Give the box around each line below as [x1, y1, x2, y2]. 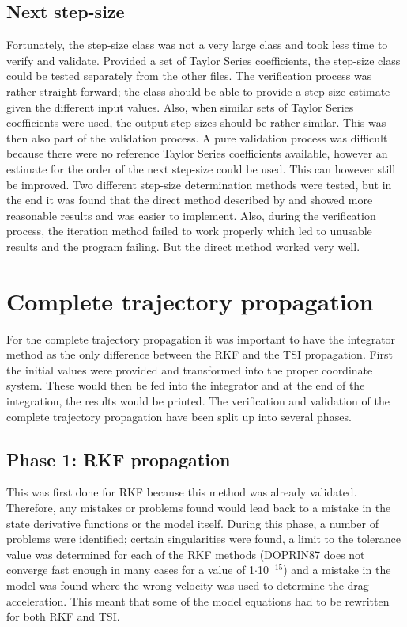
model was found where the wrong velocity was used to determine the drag [6, 576, 369, 593]
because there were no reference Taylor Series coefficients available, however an [6, 145, 388, 161]
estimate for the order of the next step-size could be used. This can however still [6, 160, 396, 177]
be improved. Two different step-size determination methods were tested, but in [6, 176, 392, 192]
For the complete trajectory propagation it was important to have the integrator [6, 330, 396, 347]
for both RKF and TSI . [6, 608, 120, 625]
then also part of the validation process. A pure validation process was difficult [6, 129, 388, 146]
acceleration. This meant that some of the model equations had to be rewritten [6, 592, 390, 609]
